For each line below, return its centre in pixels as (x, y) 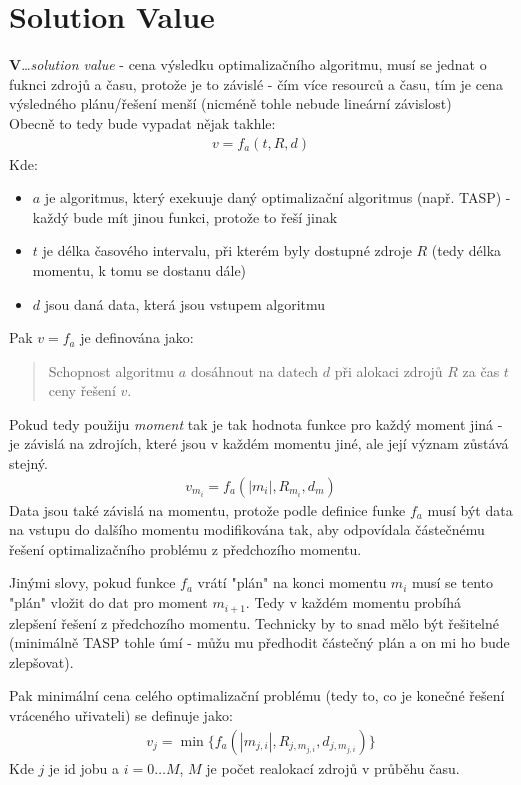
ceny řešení (82, 390)
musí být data (470, 509)
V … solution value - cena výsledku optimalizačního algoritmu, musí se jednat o (248, 64)
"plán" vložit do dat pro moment (108, 602)
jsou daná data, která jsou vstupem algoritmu (185, 303)
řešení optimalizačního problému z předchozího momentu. (185, 548)
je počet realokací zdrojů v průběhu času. (333, 767)
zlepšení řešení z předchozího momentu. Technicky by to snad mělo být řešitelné (254, 622)
